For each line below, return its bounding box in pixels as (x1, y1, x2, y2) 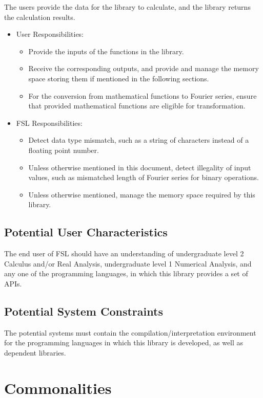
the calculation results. (4, 11, 75, 22)
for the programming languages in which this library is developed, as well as (4, 337, 244, 348)
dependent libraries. (4, 347, 66, 358)
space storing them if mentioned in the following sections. (28, 73, 209, 83)
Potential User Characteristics (4, 224, 168, 240)
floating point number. (28, 144, 99, 155)
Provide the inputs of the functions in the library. (28, 46, 184, 56)
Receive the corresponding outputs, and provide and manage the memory (28, 63, 259, 74)
